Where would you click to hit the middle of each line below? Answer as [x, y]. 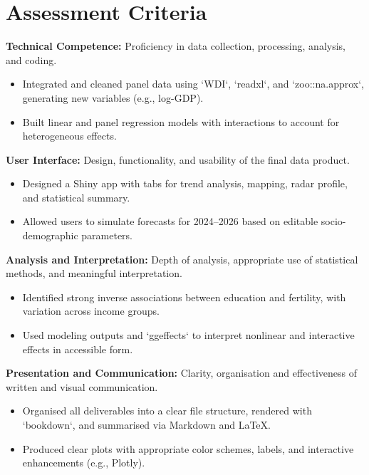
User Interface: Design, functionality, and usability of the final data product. [178, 159]
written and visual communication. [82, 386]
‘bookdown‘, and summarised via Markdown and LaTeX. [146, 424]
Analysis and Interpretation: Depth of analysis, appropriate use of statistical [182, 259]
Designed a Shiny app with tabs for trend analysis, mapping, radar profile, [185, 183]
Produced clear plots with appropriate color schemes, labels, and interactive [188, 448]
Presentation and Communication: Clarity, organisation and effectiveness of [182, 373]
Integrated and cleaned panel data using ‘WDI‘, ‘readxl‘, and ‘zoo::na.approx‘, [193, 84]
